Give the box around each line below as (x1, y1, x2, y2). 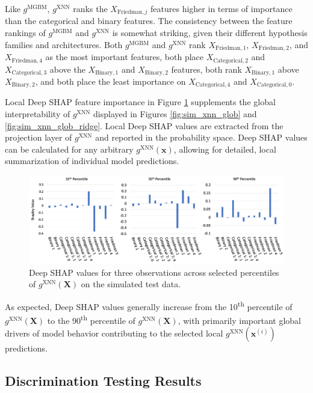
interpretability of (5, 108, 70, 120)
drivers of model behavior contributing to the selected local (5, 327, 223, 340)
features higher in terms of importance (150, 2, 293, 14)
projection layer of (5, 131, 72, 144)
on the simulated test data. (81, 278, 181, 290)
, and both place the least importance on (35, 75, 186, 87)
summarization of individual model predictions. (5, 154, 179, 167)
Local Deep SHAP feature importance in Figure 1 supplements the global (5, 96, 276, 108)
